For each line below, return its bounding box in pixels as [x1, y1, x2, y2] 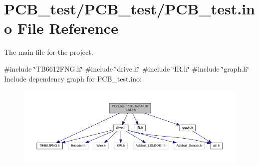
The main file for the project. [4, 47, 93, 57]
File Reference [17, 18, 118, 38]
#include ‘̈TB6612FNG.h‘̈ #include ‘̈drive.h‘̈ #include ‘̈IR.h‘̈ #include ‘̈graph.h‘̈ [4, 63, 249, 74]
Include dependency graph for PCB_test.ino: [4, 73, 142, 83]
